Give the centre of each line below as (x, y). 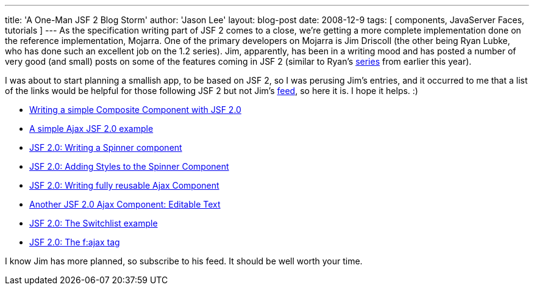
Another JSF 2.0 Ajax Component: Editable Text (125, 204)
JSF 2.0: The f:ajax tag (75, 242)
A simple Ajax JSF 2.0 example (91, 129)
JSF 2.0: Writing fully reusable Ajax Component (124, 185)
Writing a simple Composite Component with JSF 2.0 (135, 110)
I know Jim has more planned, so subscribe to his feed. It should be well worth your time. (184, 261)
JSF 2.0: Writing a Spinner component (106, 147)
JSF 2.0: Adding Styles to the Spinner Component (129, 166)
